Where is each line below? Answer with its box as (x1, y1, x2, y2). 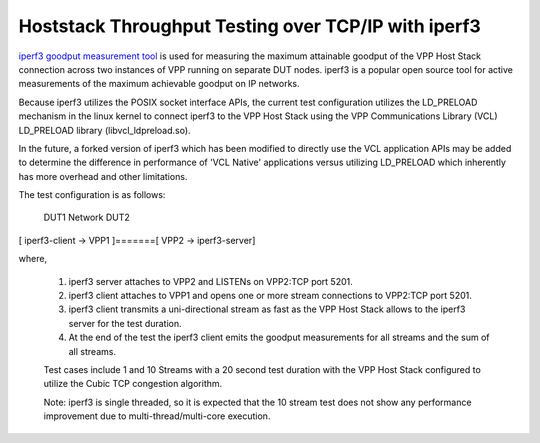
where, (18, 253, 48, 265)
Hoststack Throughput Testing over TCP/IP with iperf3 (18, 15, 482, 37)
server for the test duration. (68, 317, 182, 329)
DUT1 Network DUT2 (43, 211, 130, 224)
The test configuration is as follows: (18, 189, 166, 201)
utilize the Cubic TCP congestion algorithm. (43, 378, 223, 390)
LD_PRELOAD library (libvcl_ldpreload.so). (18, 124, 191, 136)
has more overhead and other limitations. (18, 170, 188, 182)
